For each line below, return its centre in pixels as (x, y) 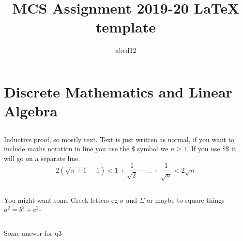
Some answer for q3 (33, 233)
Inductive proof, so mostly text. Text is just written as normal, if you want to (119, 139)
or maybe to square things (186, 200)
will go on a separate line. (42, 158)
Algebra (31, 111)
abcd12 (126, 50)
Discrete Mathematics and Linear (118, 91)
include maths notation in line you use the (67, 149)
